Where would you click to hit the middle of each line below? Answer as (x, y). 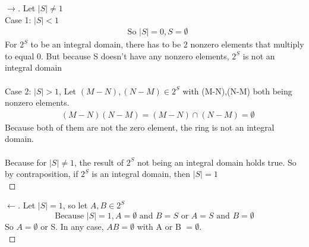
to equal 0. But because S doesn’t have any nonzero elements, (117, 56)
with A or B (159, 226)
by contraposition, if (42, 174)
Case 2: (18, 91)
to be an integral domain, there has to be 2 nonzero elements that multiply (167, 44)
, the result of (99, 162)
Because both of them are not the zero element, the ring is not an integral (140, 127)
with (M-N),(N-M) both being (237, 91)
